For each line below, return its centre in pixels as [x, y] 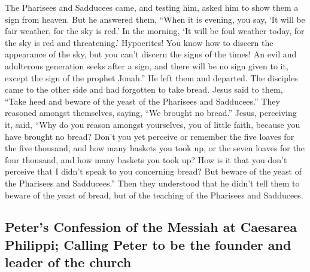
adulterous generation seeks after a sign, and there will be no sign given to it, [147, 65]
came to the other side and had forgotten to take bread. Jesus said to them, [144, 89]
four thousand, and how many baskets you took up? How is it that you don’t [146, 159]
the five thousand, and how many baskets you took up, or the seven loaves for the [155, 148]
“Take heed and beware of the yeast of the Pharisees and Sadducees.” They [142, 101]
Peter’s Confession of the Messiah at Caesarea [151, 227]
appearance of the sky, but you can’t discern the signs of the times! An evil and [151, 54]
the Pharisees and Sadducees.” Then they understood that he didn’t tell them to [152, 183]
